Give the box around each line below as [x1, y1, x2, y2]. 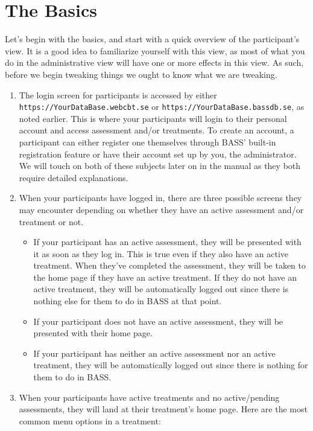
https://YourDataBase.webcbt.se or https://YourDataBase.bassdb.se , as [19, 100, 305, 113]
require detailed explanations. [19, 171, 128, 184]
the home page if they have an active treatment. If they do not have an [33, 270, 297, 283]
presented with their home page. [33, 327, 153, 339]
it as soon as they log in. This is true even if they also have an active [33, 247, 288, 260]
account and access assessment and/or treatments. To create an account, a [19, 124, 294, 136]
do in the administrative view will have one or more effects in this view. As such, [5, 56, 304, 69]
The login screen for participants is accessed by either [19, 88, 217, 101]
